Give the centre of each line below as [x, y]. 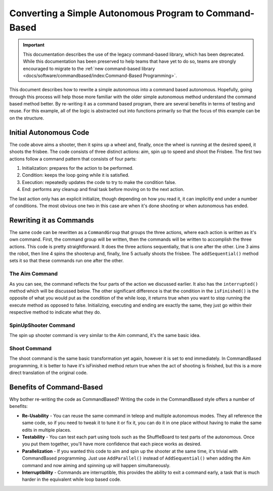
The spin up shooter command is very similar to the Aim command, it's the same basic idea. [105, 335]
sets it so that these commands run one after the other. [66, 260]
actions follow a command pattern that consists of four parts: [73, 159]
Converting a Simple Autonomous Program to [107, 13]
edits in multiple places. [47, 430]
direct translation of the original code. [49, 373]
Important [34, 45]
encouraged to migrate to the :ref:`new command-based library [89, 68]
